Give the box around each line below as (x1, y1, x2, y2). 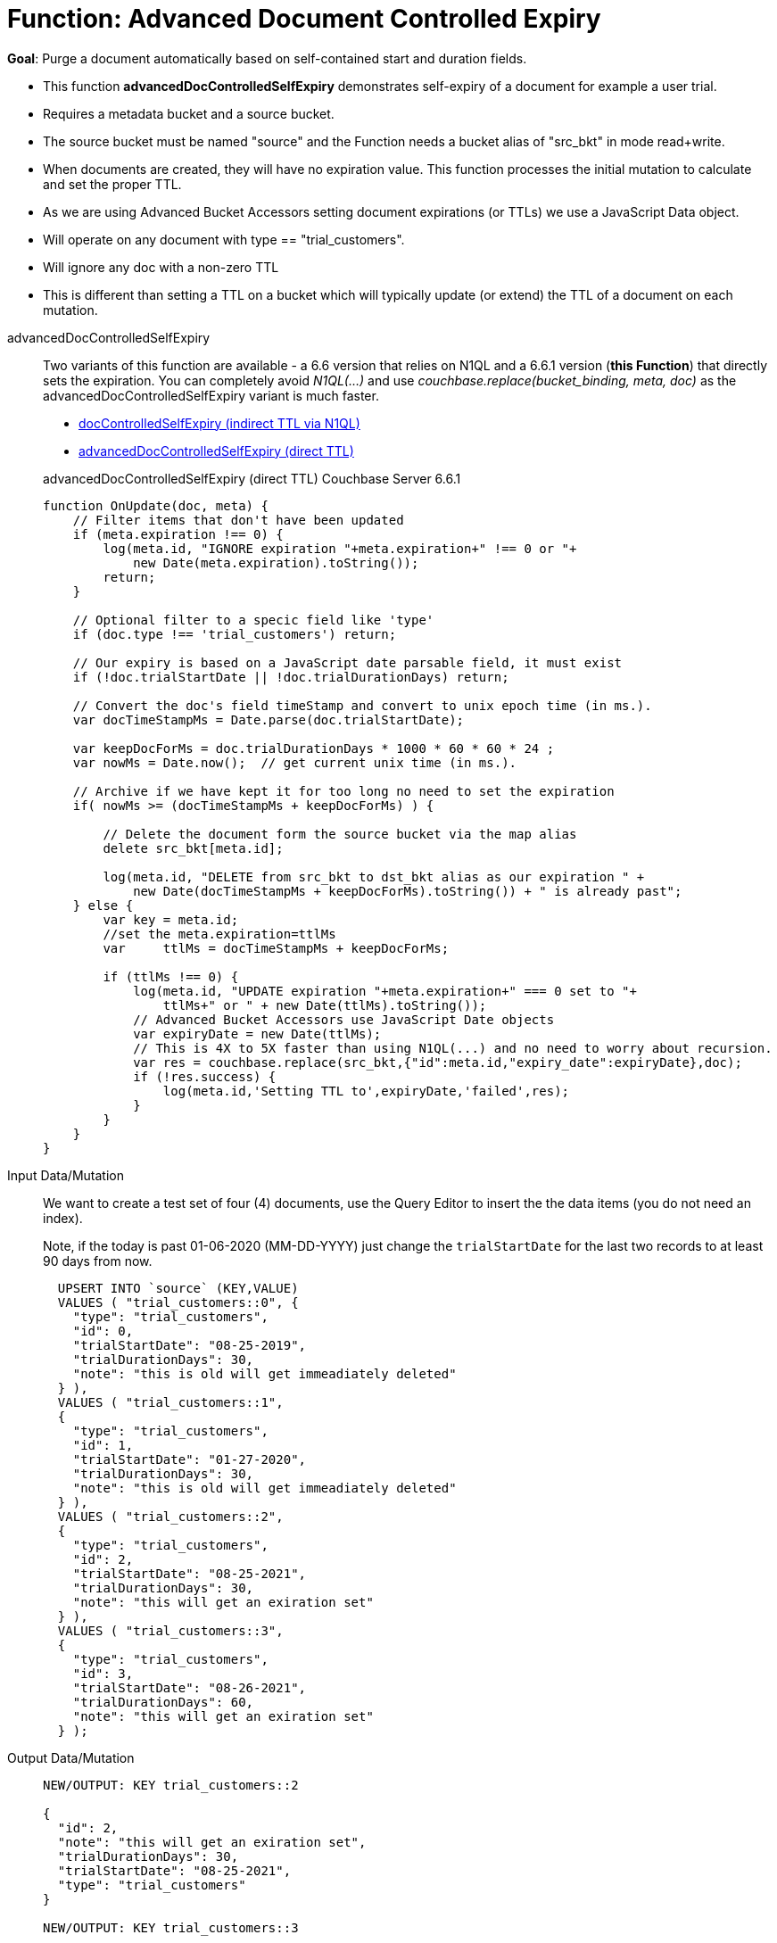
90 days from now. (43, 1253, 153, 1269)
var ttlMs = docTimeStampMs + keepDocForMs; (103, 940, 450, 955)
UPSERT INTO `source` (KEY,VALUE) (57, 1280, 299, 1295)
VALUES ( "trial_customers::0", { (57, 1294, 299, 1310)
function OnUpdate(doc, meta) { (43, 498, 269, 513)
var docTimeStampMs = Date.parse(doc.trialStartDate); (72, 712, 465, 727)
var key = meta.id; (103, 912, 239, 927)
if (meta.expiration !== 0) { (72, 526, 284, 542)
